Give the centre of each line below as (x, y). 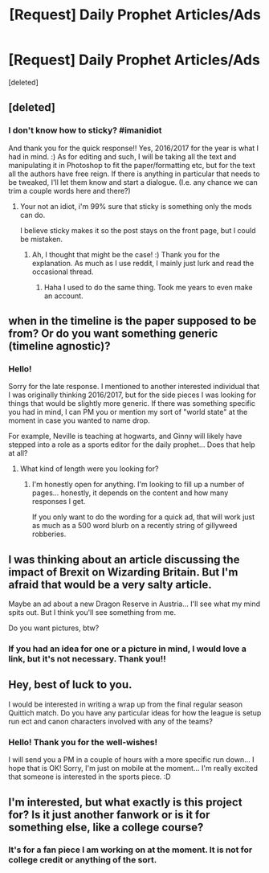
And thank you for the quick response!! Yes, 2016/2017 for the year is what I (134, 148)
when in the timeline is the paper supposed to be (132, 321)
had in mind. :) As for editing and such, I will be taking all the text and (122, 156)
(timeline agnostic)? (59, 346)
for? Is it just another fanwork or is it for (109, 815)
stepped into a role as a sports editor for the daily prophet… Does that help (132, 445)
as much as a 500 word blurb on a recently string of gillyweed (134, 526)
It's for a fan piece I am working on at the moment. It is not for (130, 850)
